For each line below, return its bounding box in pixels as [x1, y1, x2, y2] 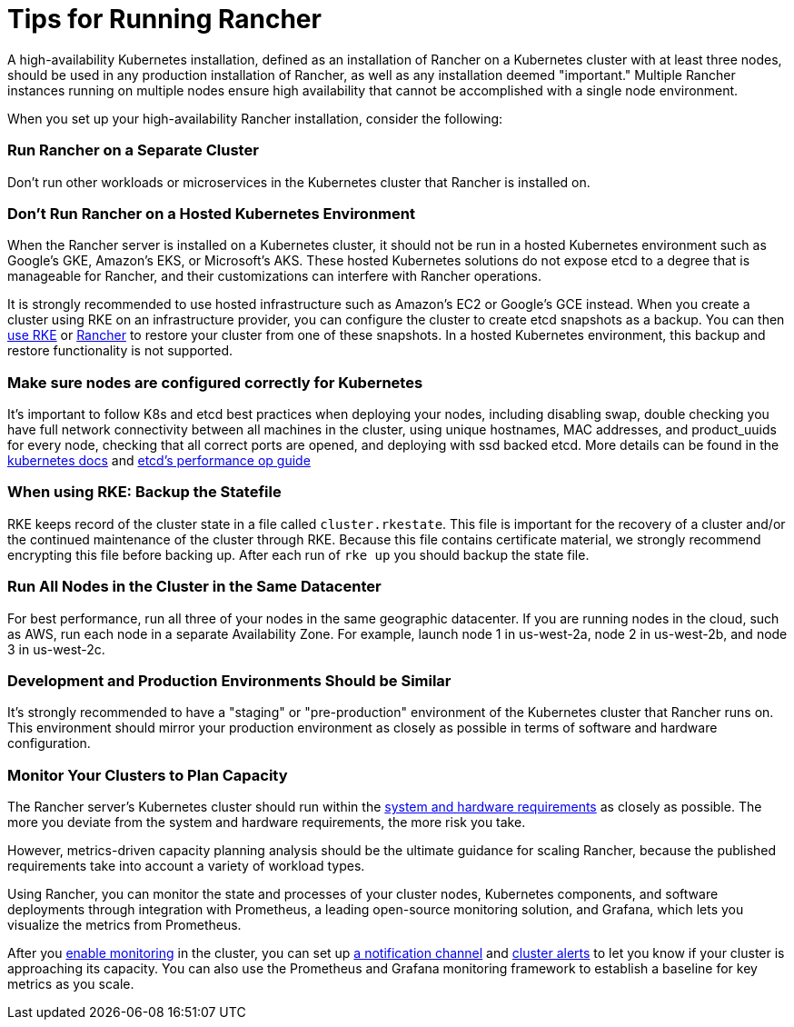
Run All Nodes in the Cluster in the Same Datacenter [7, 577, 382, 596]
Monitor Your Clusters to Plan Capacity [7, 765, 288, 784]
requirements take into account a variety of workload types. [7, 858, 365, 873]
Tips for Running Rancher [7, 4, 322, 35]
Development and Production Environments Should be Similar [7, 671, 452, 690]
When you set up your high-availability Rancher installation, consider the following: [7, 110, 503, 126]
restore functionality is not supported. [7, 343, 233, 359]
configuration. [7, 735, 91, 752]
